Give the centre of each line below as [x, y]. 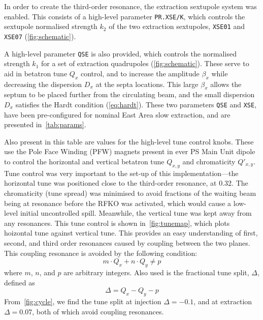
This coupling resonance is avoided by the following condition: [101, 253]
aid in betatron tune [36, 73]
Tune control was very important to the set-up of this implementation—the [121, 173]
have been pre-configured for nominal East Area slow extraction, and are [117, 114]
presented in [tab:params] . [45, 124]
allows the [226, 84]
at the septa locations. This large [147, 84]
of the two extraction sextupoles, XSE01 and [177, 26]
